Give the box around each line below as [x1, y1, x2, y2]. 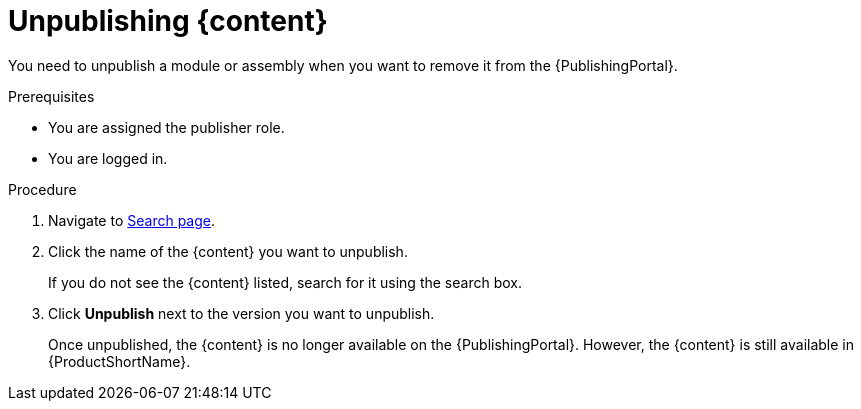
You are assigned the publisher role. [48, 118, 285, 136]
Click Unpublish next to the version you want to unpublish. [48, 304, 435, 322]
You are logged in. [48, 149, 168, 167]
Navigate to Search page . [48, 211, 215, 229]
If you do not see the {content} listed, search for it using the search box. [48, 273, 522, 291]
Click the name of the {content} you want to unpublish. [48, 242, 408, 260]
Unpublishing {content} [8, 4, 328, 38]
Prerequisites [8, 87, 95, 105]
